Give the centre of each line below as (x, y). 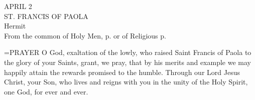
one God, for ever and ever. (46, 91)
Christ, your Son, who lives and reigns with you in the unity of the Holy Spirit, (126, 82)
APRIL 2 (18, 6)
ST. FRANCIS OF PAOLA (46, 16)
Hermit (15, 26)
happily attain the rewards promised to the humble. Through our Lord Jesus (122, 72)
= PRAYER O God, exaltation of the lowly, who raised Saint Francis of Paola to (128, 52)
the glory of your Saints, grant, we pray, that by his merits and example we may (127, 62)
